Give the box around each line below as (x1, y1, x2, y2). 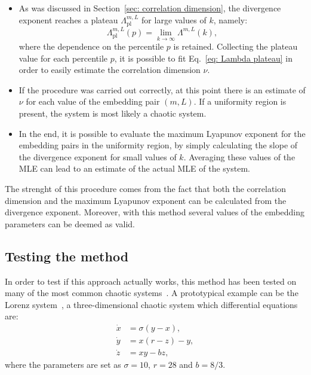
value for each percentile (19, 51, 108, 64)
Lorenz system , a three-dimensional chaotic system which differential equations (5, 298, 298, 310)
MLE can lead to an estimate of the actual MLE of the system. (19, 162, 250, 175)
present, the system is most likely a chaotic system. (19, 107, 207, 120)
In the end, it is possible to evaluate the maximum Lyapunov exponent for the (19, 127, 306, 139)
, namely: (213, 13, 248, 26)
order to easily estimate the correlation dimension (19, 63, 201, 76)
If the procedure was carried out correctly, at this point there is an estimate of (19, 83, 306, 96)
